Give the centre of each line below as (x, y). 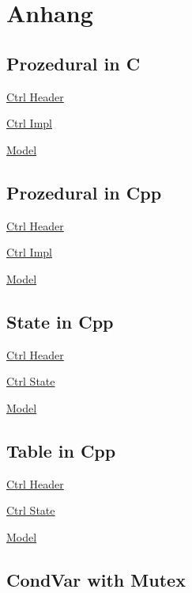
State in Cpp (60, 321)
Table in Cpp (61, 450)
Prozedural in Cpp (84, 192)
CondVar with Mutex (96, 579)
